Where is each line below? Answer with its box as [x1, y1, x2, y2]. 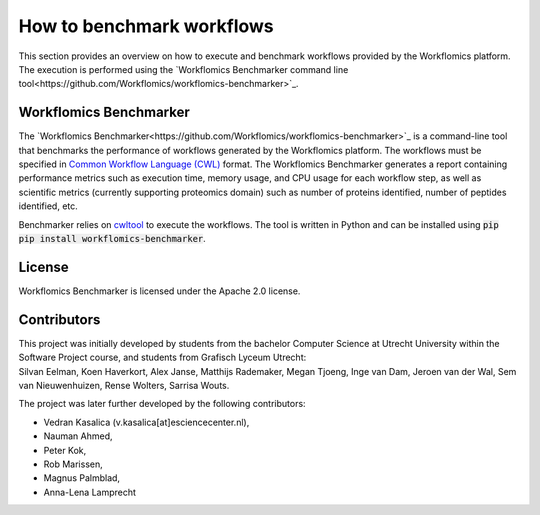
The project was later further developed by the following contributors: [18, 398, 306, 410]
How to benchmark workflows [18, 15, 274, 37]
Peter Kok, [43, 444, 87, 456]
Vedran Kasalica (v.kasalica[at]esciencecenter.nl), [43, 416, 250, 428]
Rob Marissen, [43, 458, 104, 470]
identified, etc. [18, 200, 79, 212]
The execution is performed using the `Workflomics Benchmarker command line [18, 63, 349, 75]
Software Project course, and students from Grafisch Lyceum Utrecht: [18, 351, 307, 364]
